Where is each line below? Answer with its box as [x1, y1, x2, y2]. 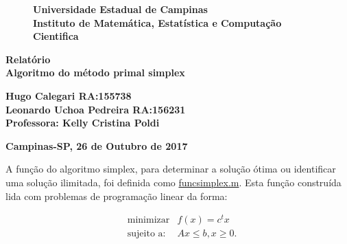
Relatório [5, 52, 51, 66]
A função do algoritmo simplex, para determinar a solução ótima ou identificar [5, 162, 336, 176]
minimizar [127, 215, 170, 225]
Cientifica [33, 29, 79, 43]
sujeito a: [127, 229, 166, 239]
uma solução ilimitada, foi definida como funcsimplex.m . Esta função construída [5, 175, 342, 189]
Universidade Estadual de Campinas [33, 2, 208, 16]
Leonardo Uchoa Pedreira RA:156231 [5, 102, 186, 116]
